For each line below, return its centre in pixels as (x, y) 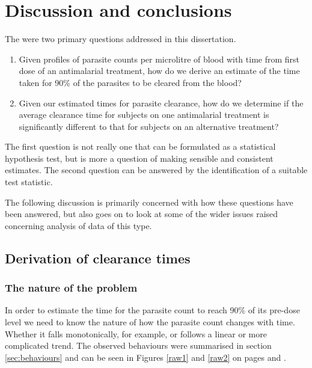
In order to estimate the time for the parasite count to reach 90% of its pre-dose (152, 310)
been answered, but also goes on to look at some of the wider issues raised (142, 214)
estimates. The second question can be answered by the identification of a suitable (156, 170)
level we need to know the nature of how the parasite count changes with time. (150, 322)
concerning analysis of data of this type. (78, 225)
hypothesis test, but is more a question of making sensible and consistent (139, 158)
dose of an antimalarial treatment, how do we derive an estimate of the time (159, 71)
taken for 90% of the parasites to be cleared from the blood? (130, 82)
